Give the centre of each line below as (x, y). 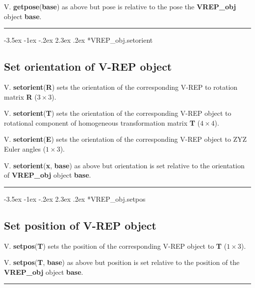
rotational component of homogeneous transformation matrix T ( (102, 122)
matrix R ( (21, 96)
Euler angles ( (25, 148)
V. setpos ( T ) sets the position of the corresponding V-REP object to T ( (115, 246)
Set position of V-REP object (80, 225)
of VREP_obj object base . (48, 175)
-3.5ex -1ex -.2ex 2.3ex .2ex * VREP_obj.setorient (78, 40)
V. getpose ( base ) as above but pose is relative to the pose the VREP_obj (120, 6)
